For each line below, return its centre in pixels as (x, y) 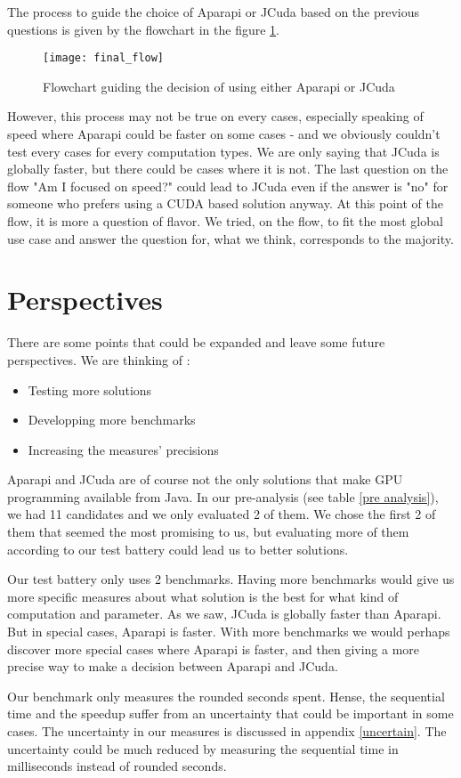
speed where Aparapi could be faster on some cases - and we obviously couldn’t (224, 134)
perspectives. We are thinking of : (99, 359)
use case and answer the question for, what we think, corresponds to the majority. (230, 238)
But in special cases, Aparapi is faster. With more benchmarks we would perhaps (229, 632)
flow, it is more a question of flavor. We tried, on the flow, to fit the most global (225, 221)
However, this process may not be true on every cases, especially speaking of (215, 116)
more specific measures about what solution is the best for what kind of (203, 596)
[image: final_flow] (104, 58)
